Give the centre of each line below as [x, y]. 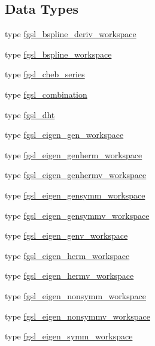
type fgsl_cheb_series [45, 74]
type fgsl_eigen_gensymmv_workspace [77, 215]
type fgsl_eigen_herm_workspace [67, 255]
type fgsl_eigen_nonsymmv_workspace [77, 316]
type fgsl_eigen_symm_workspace [69, 336]
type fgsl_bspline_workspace [58, 54]
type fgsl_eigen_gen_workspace [64, 135]
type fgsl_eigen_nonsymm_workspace [75, 295]
